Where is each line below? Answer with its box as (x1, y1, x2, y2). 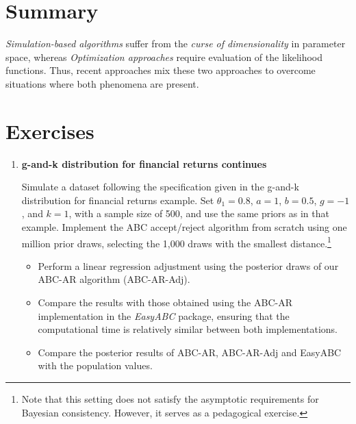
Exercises (5, 116, 94, 145)
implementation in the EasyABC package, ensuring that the (38, 308, 290, 323)
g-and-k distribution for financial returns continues (21, 156, 267, 171)
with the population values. (38, 358, 153, 373)
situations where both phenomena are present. (5, 76, 199, 90)
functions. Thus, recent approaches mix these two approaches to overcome (5, 63, 316, 77)
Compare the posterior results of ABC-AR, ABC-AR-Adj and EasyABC (38, 345, 342, 359)
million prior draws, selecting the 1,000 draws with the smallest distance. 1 (21, 234, 331, 250)
